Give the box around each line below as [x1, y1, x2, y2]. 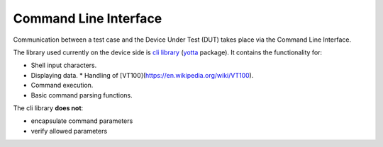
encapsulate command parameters [30, 117, 133, 125]
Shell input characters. [30, 61, 97, 70]
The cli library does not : [13, 103, 84, 112]
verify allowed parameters [30, 127, 108, 135]
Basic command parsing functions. [30, 90, 133, 99]
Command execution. [30, 81, 94, 90]
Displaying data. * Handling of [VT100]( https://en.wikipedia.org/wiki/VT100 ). [30, 71, 254, 79]
